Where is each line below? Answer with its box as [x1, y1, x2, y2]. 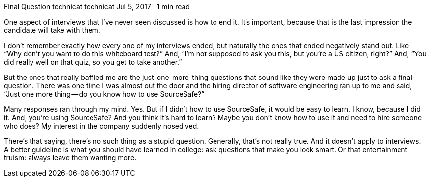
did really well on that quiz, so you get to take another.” [4, 58, 182, 66]
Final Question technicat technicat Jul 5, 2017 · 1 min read [4, 2, 190, 11]
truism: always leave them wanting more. [4, 154, 137, 162]
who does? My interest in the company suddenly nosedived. [4, 122, 199, 130]
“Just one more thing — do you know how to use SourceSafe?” [4, 90, 205, 98]
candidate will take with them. [4, 26, 100, 34]
